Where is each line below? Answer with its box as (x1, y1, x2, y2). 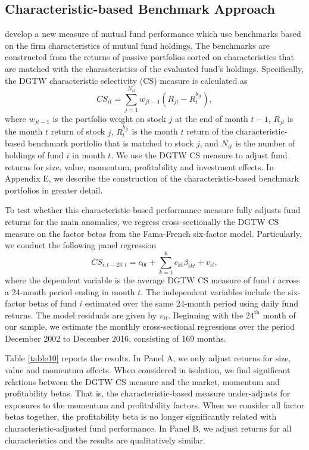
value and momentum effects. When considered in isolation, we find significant (5, 364, 291, 376)
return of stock (51, 125, 105, 137)
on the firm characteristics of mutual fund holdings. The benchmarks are (5, 39, 270, 51)
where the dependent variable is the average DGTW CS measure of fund (5, 273, 270, 286)
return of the (186, 125, 233, 137)
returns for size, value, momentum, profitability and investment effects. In (5, 160, 274, 173)
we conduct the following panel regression (5, 239, 157, 251)
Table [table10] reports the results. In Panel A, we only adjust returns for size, (5, 352, 291, 364)
